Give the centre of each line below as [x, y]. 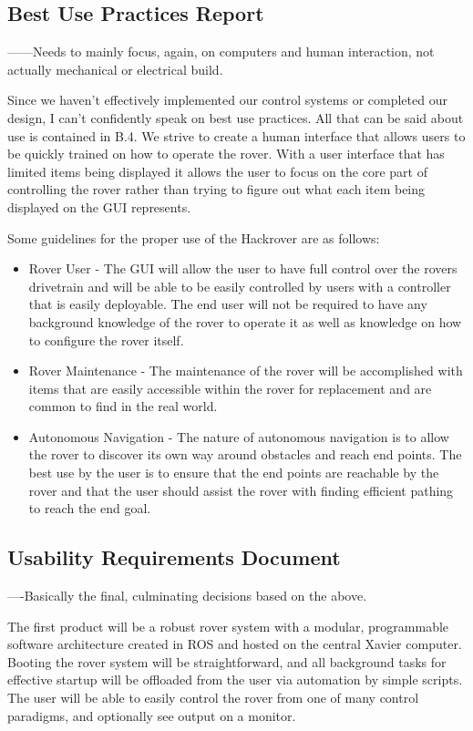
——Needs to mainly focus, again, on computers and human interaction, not [221, 51]
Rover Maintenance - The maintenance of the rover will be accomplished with [246, 371]
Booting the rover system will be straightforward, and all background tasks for [227, 661]
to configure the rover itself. [106, 340]
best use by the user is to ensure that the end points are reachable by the [234, 473]
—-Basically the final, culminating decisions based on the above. [187, 596]
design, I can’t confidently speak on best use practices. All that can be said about [236, 117]
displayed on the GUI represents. [99, 206]
